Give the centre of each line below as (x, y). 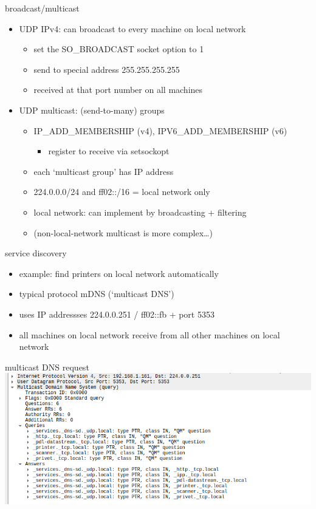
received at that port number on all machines (118, 90)
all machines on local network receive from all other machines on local (149, 334)
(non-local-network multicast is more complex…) (123, 232)
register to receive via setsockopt (109, 151)
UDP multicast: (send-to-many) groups (92, 110)
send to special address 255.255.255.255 (107, 69)
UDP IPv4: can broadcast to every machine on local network (132, 28)
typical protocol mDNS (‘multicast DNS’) (97, 294)
